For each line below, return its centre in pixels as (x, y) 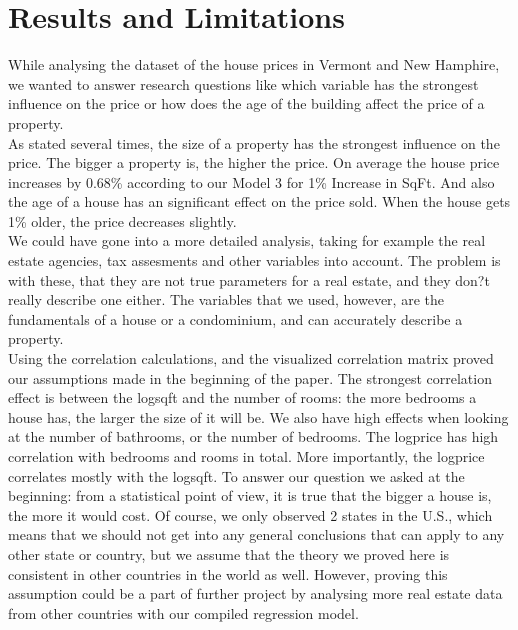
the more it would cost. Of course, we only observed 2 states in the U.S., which (250, 514)
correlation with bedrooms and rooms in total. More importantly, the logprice (246, 456)
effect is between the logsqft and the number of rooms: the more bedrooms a (242, 397)
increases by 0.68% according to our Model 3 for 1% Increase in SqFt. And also (251, 181)
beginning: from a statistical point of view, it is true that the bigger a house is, (250, 495)
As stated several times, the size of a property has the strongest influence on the (254, 142)
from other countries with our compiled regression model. (183, 612)
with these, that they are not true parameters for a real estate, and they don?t (249, 279)
